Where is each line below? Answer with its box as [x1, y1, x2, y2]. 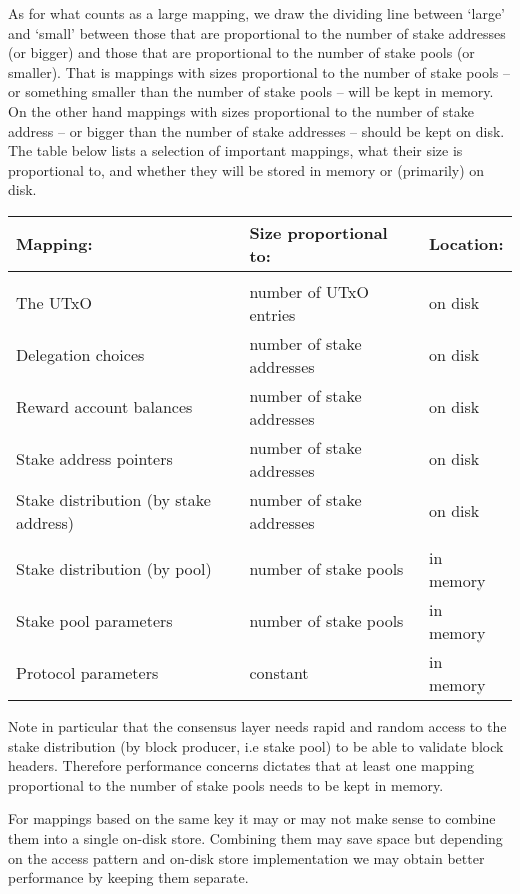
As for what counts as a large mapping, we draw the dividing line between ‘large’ [8, 3, 505, 23]
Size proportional [249, 220, 388, 244]
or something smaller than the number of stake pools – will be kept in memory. [8, 81, 494, 102]
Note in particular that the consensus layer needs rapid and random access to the [8, 715, 507, 736]
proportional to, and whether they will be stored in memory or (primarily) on [8, 159, 485, 180]
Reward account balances [16, 395, 193, 419]
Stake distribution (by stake [16, 487, 211, 511]
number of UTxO [249, 279, 370, 303]
